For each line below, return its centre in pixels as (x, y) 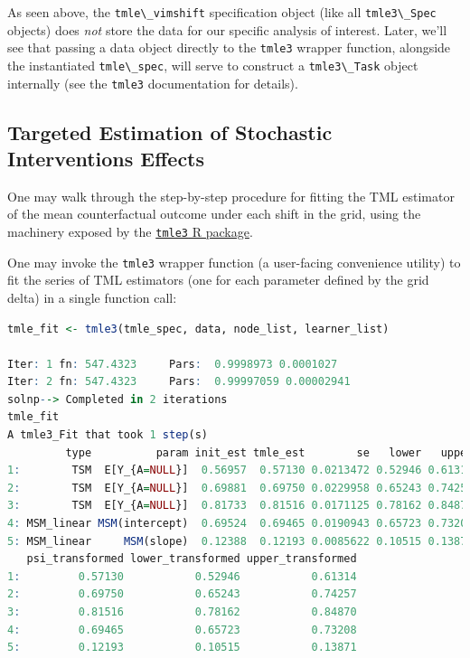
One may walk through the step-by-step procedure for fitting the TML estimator (231, 196)
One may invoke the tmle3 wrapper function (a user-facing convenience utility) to (234, 262)
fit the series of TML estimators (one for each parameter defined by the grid (218, 280)
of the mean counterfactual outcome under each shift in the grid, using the (214, 214)
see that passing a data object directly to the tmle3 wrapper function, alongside (229, 47)
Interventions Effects (106, 158)
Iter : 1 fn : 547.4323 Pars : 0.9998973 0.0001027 (173, 364)
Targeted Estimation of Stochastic (170, 132)
